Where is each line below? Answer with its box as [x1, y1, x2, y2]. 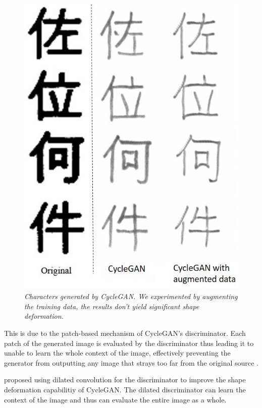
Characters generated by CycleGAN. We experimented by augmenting [24, 291, 238, 302]
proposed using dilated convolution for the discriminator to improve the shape [4, 374, 246, 385]
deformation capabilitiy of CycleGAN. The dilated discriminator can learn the [4, 384, 246, 394]
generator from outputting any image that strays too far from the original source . [4, 357, 258, 368]
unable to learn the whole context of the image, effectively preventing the [4, 347, 231, 358]
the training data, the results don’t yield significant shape [24, 301, 199, 311]
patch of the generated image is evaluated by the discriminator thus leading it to [4, 337, 254, 348]
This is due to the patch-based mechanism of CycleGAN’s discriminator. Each [4, 327, 246, 338]
